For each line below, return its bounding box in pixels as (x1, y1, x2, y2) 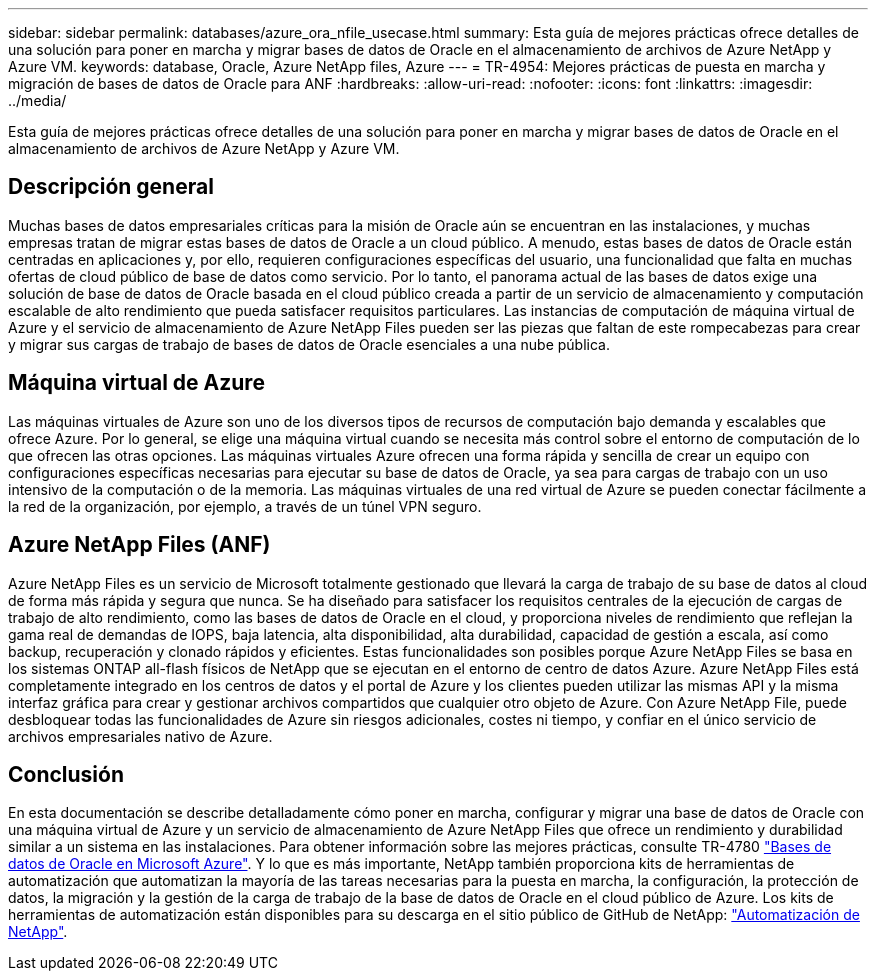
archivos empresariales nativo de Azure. (8, 727, 273, 745)
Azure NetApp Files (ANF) (8, 532, 271, 558)
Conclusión (8, 761, 125, 787)
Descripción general (8, 174, 214, 200)
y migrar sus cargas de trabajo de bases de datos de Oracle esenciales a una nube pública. (8, 335, 610, 353)
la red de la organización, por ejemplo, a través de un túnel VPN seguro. (8, 497, 482, 515)
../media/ (8, 92, 67, 109)
